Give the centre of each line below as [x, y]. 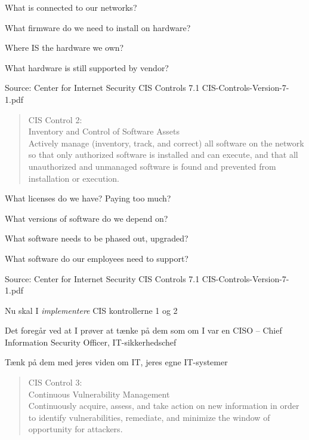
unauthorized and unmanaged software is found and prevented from [152, 166]
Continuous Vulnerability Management [99, 394]
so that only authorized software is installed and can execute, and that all [163, 155]
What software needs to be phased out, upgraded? [97, 238]
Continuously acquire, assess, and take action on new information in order [164, 406]
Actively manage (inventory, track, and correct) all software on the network [166, 143]
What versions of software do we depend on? [86, 218]
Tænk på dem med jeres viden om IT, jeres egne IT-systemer [116, 362]
